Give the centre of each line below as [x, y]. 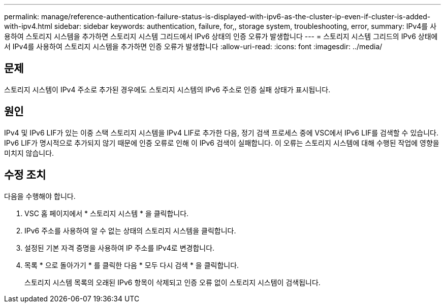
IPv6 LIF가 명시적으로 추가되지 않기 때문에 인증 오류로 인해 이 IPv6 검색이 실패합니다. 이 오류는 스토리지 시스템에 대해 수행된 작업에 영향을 [222, 143]
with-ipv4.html [28, 26]
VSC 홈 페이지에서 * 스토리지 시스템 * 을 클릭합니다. [107, 213]
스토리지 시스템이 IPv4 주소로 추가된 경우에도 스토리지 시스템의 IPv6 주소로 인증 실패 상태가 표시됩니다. [167, 89]
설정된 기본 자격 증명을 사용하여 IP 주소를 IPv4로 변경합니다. [120, 248]
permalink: [22, 16]
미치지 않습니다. [29, 153]
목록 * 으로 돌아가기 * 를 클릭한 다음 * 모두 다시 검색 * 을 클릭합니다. [132, 265]
